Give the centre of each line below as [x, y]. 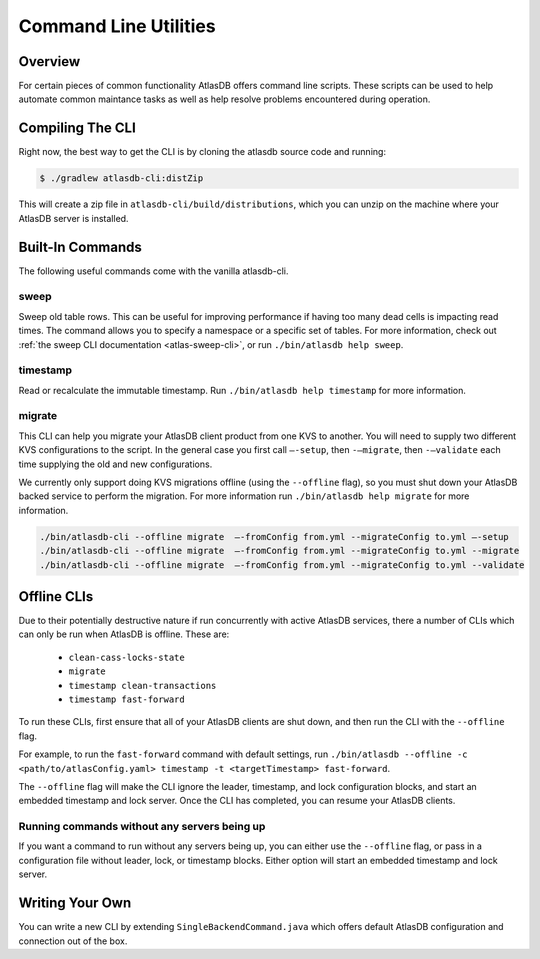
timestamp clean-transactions [142, 685]
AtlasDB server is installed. [73, 218]
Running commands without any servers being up [142, 827]
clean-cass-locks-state [126, 657]
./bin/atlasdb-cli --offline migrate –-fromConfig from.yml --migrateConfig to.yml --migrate [279, 551]
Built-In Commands [80, 246]
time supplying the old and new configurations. [115, 464]
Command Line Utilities [117, 26]
